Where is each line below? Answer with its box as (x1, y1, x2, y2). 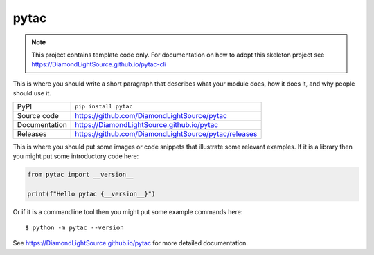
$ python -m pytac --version (25, 224, 124, 232)
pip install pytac (75, 103, 133, 110)
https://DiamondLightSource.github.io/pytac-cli (31, 60, 166, 68)
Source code (17, 111, 59, 120)
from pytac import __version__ (27, 170, 134, 178)
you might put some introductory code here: (12, 152, 139, 160)
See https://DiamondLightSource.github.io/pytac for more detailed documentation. (12, 239, 249, 247)
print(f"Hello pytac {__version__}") (27, 190, 156, 198)
